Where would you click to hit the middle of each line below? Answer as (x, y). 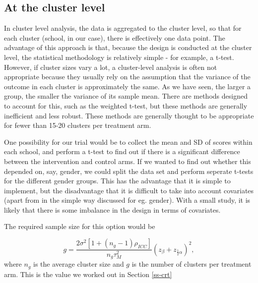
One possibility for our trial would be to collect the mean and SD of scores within (128, 141)
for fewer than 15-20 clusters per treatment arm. (78, 125)
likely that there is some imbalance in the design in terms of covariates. (112, 209)
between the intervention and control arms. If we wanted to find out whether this (128, 161)
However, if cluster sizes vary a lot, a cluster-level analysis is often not (111, 67)
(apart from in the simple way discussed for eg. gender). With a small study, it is (127, 200)
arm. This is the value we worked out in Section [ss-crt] (88, 274)
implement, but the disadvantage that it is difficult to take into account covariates (129, 190)
